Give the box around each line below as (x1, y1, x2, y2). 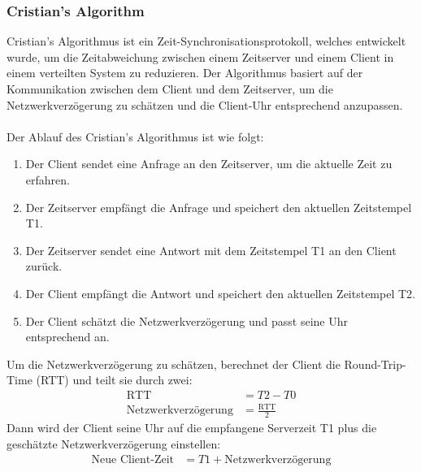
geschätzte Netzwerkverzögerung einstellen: (7, 435, 221, 452)
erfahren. (25, 171, 70, 188)
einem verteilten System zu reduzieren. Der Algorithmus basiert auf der (7, 64, 363, 81)
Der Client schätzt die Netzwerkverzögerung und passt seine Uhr (25, 312, 348, 329)
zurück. (25, 258, 63, 275)
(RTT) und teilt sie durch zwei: (36, 371, 193, 388)
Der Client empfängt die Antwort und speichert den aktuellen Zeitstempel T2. (25, 284, 415, 301)
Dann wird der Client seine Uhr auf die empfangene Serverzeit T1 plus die (7, 419, 377, 436)
